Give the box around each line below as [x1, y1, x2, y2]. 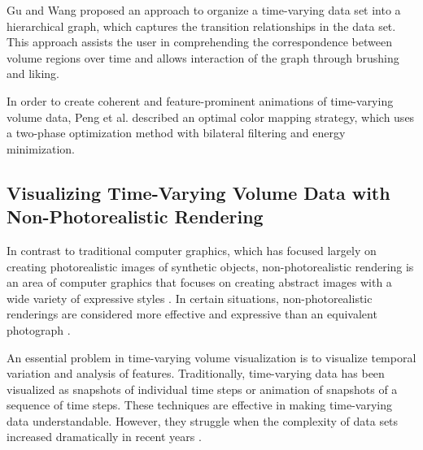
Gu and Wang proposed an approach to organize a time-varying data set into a [7, 2, 401, 18]
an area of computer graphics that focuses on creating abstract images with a [7, 274, 392, 291]
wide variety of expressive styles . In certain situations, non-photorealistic [7, 289, 373, 306]
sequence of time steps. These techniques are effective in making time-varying [7, 396, 393, 413]
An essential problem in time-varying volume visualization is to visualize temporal [7, 348, 416, 366]
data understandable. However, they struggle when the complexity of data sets [7, 412, 399, 429]
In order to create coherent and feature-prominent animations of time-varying [7, 92, 394, 109]
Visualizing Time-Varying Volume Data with [7, 180, 390, 205]
